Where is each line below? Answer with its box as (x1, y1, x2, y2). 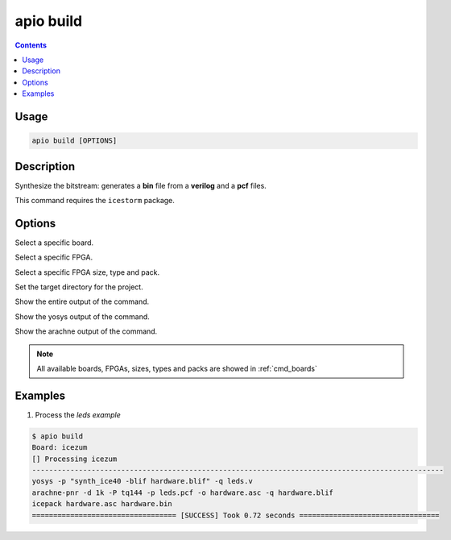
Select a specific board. (14, 238, 94, 247)
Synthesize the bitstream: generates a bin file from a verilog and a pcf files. (14, 181, 267, 190)
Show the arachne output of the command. (14, 326, 158, 336)
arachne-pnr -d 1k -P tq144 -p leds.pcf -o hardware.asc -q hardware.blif (31, 488, 334, 497)
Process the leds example (35, 409, 121, 419)
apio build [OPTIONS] (31, 136, 118, 145)
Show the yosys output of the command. (14, 311, 151, 322)
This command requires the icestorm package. (14, 196, 175, 205)
